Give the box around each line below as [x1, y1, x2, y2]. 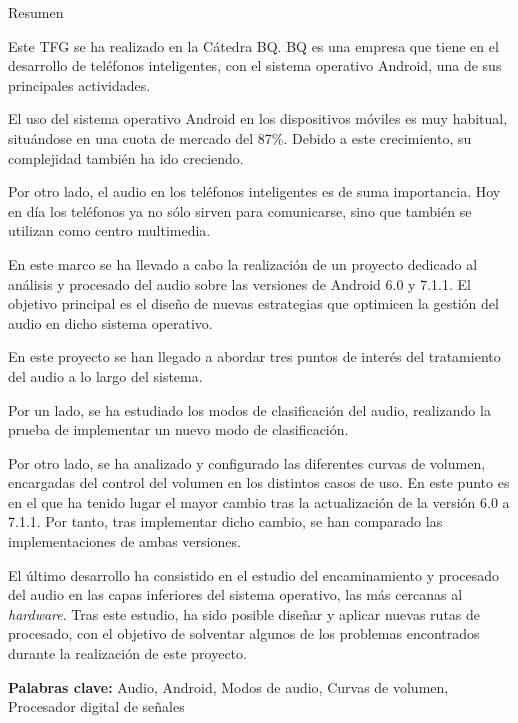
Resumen [8, 2, 64, 22]
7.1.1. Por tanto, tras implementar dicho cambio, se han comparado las [8, 511, 443, 532]
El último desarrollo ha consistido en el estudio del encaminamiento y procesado [8, 564, 500, 585]
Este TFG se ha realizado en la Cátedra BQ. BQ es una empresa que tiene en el [8, 35, 499, 56]
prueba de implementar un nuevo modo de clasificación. [8, 419, 349, 440]
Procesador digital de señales [8, 696, 185, 717]
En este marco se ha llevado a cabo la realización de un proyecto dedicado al [8, 253, 478, 274]
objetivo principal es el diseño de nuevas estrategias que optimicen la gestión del [8, 293, 499, 314]
